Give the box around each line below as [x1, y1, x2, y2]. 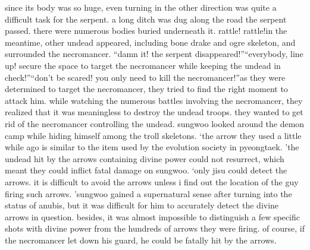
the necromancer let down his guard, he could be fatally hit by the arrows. [5, 233, 277, 246]
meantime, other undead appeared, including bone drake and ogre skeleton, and [5, 36, 296, 48]
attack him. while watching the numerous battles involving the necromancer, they [5, 94, 303, 106]
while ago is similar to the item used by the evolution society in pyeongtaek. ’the [5, 141, 299, 153]
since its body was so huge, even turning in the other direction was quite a [5, 1, 277, 13]
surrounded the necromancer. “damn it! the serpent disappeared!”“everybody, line [5, 48, 303, 60]
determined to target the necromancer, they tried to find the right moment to [5, 83, 288, 95]
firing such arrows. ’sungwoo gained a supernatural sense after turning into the [5, 187, 292, 200]
